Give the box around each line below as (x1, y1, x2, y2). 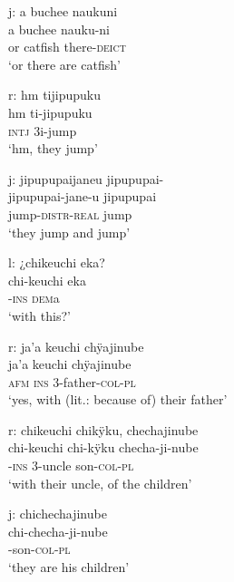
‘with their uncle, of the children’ (8, 473, 192, 492)
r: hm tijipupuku (8, 85, 101, 104)
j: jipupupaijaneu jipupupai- (8, 169, 164, 188)
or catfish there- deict (8, 37, 126, 56)
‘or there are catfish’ (8, 54, 121, 73)
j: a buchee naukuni (8, 2, 118, 20)
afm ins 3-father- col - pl (8, 372, 136, 391)
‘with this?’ (8, 306, 71, 325)
